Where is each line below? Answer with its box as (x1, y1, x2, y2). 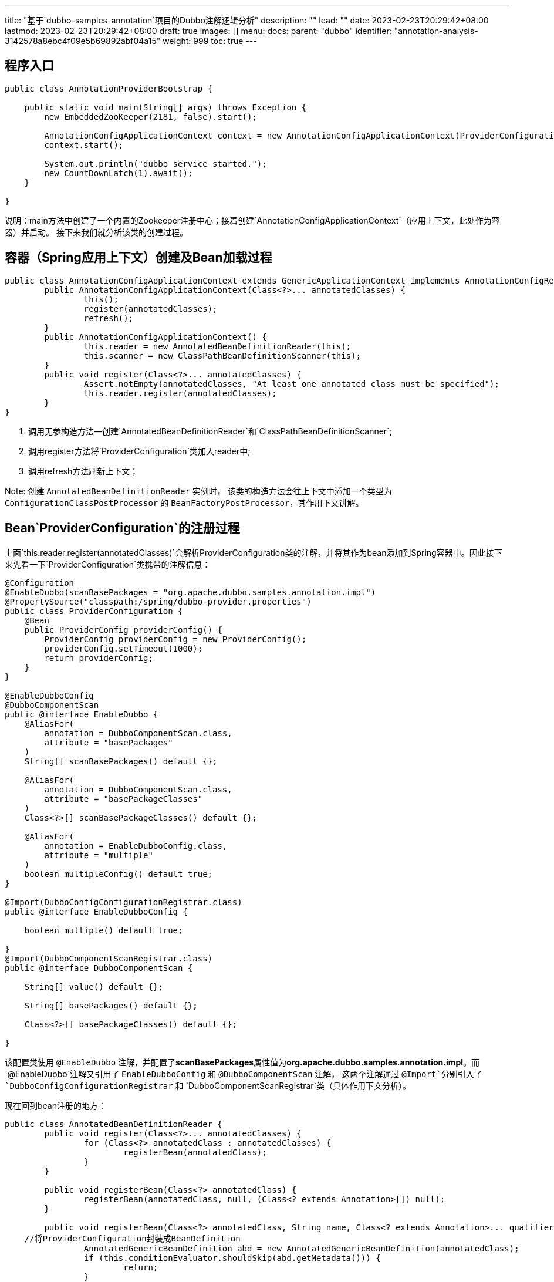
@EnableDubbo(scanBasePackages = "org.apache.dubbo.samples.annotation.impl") (5, 587, 376, 597)
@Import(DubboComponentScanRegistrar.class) (5, 953, 213, 963)
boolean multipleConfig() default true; (24, 869, 213, 879)
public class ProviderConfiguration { (5, 606, 183, 616)
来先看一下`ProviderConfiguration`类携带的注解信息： (5, 559, 211, 569)
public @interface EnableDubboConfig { (5, 906, 188, 916)
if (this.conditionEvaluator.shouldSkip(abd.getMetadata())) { (83, 1253, 381, 1263)
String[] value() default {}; (24, 981, 163, 991)
